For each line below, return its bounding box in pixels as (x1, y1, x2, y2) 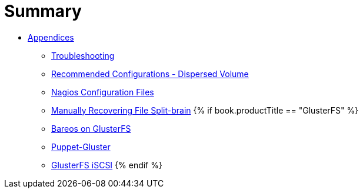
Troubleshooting (51, 50, 115, 61)
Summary (4, 1, 82, 21)
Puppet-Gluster (51, 141, 111, 152)
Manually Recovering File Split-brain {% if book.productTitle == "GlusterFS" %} (51, 105, 359, 115)
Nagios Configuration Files (51, 86, 154, 97)
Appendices (28, 32, 74, 42)
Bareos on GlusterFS (51, 123, 131, 134)
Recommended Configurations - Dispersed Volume (51, 68, 249, 79)
